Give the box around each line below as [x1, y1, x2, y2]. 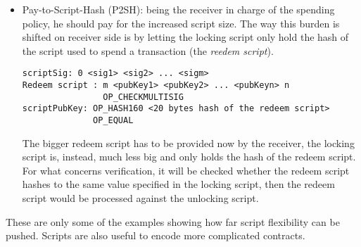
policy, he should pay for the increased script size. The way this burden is [22, 15, 340, 30]
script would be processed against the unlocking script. [22, 191, 259, 205]
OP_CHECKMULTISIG [103, 91, 184, 102]
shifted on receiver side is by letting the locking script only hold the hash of [22, 30, 349, 44]
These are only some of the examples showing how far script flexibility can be [6, 214, 340, 229]
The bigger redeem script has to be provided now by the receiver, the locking [22, 135, 355, 150]
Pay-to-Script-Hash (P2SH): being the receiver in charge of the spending [22, 2, 335, 16]
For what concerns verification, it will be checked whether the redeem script [22, 163, 350, 177]
